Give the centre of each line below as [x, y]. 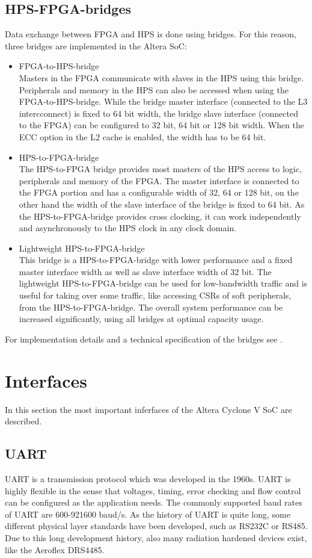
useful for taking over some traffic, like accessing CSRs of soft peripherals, [155, 295]
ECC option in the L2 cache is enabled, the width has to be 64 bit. [142, 136]
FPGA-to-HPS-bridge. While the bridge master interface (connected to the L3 [163, 101]
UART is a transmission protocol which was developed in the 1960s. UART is [148, 478]
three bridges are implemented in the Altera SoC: [96, 45]
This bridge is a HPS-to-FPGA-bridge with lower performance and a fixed [156, 260]
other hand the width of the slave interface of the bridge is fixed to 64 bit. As [162, 204]
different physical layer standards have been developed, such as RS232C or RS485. [156, 526]
